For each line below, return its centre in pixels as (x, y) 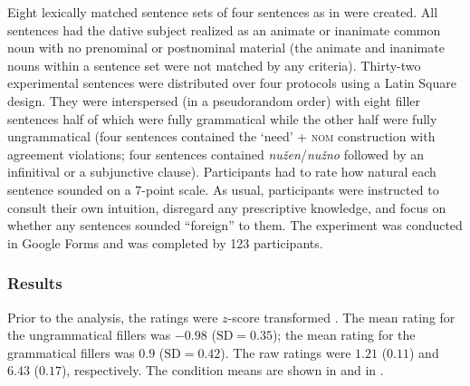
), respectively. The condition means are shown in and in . (222, 370)
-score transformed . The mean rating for (341, 317)
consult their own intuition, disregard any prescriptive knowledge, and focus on (227, 207)
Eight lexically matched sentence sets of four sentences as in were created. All (223, 12)
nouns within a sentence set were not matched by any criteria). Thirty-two (214, 65)
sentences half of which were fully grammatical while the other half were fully (222, 118)
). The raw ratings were (286, 352)
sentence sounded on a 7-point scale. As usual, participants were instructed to (223, 189)
